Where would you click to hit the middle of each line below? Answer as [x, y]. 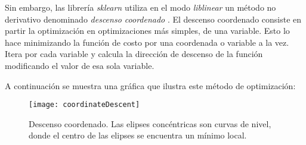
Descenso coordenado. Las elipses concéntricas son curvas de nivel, [150, 123]
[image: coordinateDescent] [84, 105]
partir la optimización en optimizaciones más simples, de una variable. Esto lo [147, 31]
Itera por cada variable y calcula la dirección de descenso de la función [134, 54]
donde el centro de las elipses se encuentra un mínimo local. [138, 135]
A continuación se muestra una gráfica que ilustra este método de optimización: [150, 85]
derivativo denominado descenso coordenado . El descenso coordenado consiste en [153, 19]
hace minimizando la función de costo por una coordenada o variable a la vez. [147, 42]
